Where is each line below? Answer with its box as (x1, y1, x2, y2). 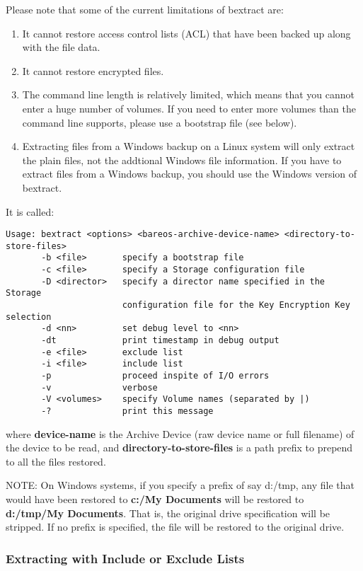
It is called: (6, 204, 54, 219)
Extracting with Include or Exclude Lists (6, 549, 245, 567)
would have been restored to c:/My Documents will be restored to (6, 492, 304, 506)
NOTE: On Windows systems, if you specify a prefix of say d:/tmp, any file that (6, 478, 355, 492)
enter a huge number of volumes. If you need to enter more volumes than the (22, 100, 357, 115)
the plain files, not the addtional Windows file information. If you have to (22, 152, 342, 167)
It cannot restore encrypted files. (22, 63, 164, 78)
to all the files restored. (6, 454, 106, 468)
